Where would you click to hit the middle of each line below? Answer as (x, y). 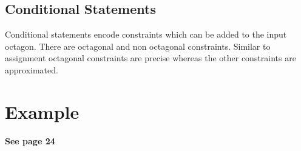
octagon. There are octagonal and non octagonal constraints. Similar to (138, 46)
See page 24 (30, 140)
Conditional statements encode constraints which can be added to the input (146, 34)
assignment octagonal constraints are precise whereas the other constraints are (150, 58)
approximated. (32, 69)
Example (42, 111)
